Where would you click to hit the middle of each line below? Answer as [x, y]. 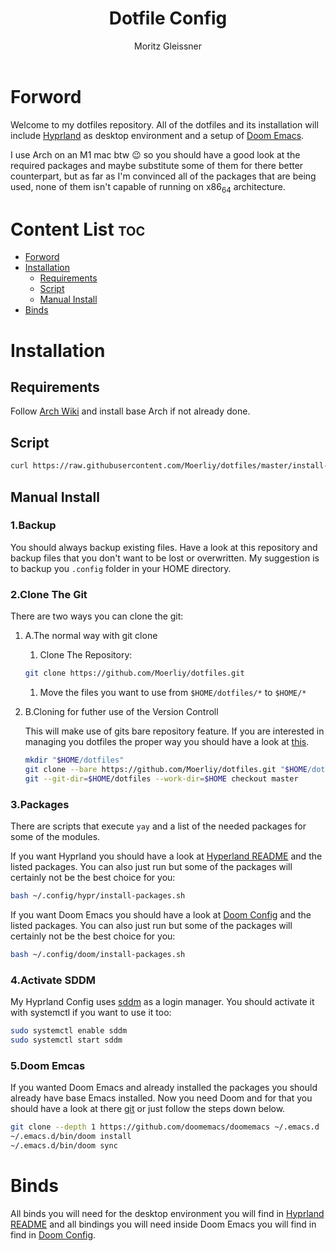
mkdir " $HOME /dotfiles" [74, 760]
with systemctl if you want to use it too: [91, 1012]
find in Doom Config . [53, 1234]
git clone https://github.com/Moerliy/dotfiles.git [134, 673]
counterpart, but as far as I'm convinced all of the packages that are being [163, 176]
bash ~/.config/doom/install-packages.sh [98, 954]
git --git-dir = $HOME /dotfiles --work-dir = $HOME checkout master [161, 778]
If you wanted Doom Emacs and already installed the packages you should [164, 1087]
